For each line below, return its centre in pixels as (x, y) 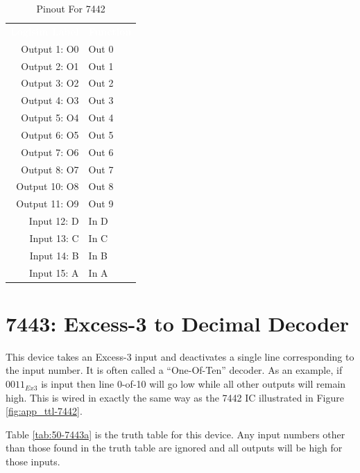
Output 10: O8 (48, 186)
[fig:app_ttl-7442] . (44, 411)
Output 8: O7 (50, 169)
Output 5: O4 (50, 118)
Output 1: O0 (50, 48)
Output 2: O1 (50, 66)
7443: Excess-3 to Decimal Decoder (178, 323)
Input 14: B (54, 255)
